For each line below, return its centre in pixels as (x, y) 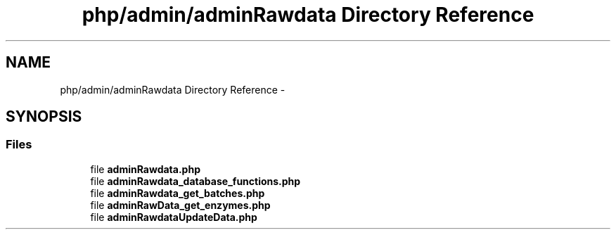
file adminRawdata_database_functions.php (195, 181)
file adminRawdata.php (145, 169)
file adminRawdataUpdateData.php (174, 217)
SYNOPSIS (44, 117)
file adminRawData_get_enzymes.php (180, 205)
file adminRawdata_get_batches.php (178, 193)
